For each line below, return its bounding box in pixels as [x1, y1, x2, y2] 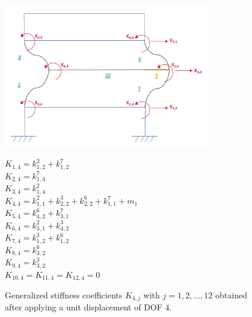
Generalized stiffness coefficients [5, 288, 123, 301]
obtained [215, 288, 247, 301]
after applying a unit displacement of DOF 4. [5, 301, 172, 313]
